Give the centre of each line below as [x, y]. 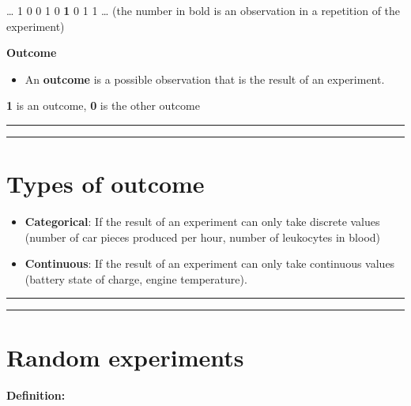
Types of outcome [106, 184]
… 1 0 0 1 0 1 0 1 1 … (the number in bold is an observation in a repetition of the [204, 10]
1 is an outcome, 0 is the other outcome [103, 105]
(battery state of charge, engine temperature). [136, 278]
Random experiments [125, 357]
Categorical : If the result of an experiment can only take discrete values [202, 222]
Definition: [36, 395]
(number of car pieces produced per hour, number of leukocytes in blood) [202, 237]
